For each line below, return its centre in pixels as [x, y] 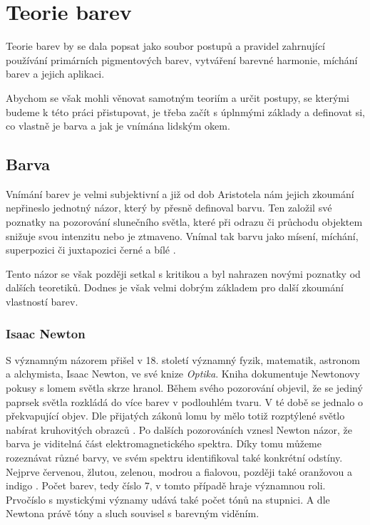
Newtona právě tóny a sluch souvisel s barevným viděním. [133, 513]
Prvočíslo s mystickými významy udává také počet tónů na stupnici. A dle [168, 499]
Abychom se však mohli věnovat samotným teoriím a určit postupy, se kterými [178, 97]
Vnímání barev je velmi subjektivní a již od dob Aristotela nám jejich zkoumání [180, 193]
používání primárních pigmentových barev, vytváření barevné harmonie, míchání [182, 59]
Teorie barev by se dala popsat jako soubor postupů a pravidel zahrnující [165, 46]
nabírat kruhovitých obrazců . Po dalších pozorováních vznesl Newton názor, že [179, 429]
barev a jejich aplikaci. [55, 74]
